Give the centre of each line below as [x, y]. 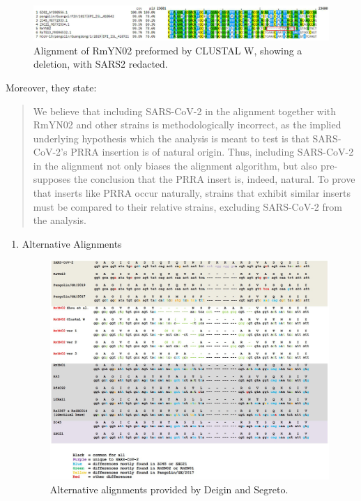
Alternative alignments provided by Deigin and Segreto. [169, 489]
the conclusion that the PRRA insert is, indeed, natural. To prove [214, 179]
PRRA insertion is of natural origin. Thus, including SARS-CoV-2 [212, 152]
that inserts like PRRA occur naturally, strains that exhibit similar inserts [192, 193]
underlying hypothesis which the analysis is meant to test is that [171, 138]
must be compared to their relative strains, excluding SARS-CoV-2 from [187, 206]
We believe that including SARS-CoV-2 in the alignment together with [185, 111]
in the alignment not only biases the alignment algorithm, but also [175, 165]
